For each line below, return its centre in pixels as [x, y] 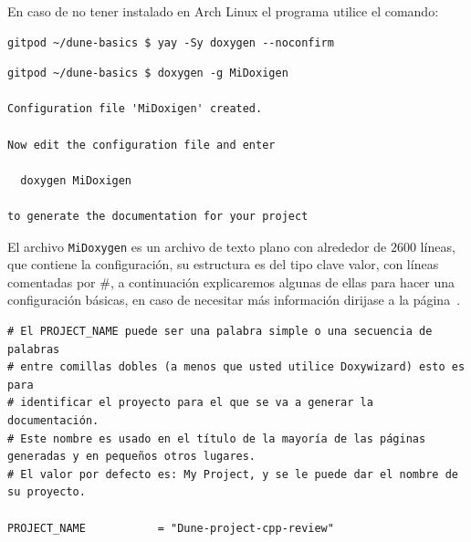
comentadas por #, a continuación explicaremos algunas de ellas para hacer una [231, 281]
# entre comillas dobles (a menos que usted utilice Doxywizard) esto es [236, 367]
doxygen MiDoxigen [76, 180]
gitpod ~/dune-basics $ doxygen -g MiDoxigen [148, 73]
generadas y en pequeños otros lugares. [132, 457]
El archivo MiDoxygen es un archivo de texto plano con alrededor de [197, 246]
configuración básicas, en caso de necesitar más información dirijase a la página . [234, 300]
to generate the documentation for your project [158, 216]
